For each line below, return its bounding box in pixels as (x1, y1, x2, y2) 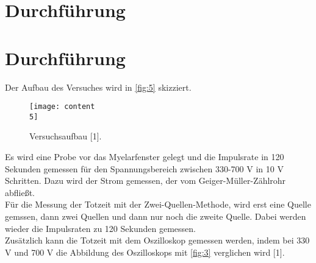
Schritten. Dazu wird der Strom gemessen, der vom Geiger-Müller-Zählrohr (5, 174, 286, 187)
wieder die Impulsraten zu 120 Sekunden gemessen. (5, 222, 196, 234)
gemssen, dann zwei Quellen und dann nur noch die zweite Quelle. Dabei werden (5, 209, 306, 222)
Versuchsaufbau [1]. (29, 130, 102, 142)
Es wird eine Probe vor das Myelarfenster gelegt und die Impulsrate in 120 (5, 150, 284, 163)
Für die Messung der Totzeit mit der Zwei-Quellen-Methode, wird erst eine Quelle (5, 198, 311, 211)
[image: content (29, 102, 95, 111)
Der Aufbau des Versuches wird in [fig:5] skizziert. (5, 80, 192, 93)
